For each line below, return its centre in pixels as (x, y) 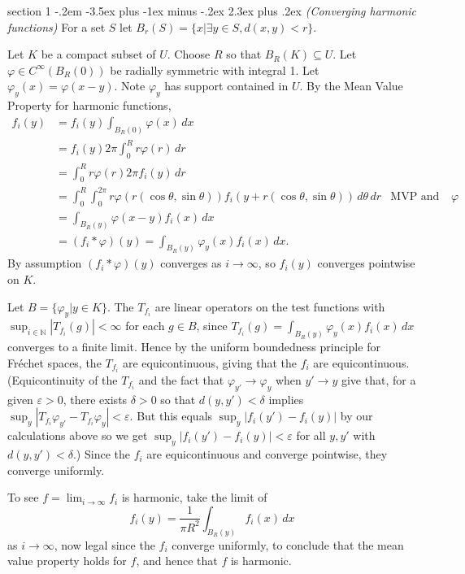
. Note (130, 86)
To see (23, 497)
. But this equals (171, 416)
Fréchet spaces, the (54, 362)
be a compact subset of (98, 54)
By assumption (45, 263)
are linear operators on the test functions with (270, 306)
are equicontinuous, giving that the (209, 362)
